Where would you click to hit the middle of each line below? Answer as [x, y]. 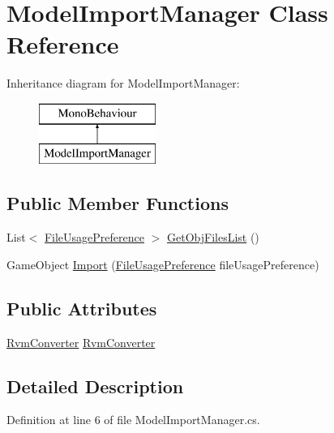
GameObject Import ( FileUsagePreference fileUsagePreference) [163, 264]
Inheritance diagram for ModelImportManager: [123, 83]
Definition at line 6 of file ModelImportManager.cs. [133, 420]
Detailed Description [95, 386]
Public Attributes [82, 308]
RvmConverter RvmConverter [81, 342]
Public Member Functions [118, 203]
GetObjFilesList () [213, 237]
